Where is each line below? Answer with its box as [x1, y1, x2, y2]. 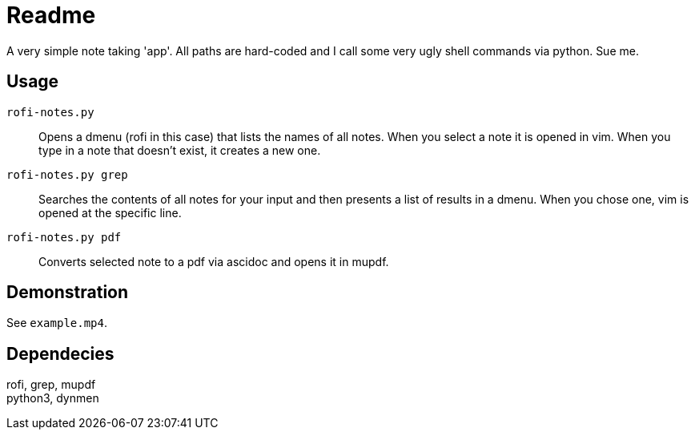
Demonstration [6, 282, 129, 303]
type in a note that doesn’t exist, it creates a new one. [38, 143, 321, 157]
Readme [6, 2, 96, 29]
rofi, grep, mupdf [6, 377, 96, 392]
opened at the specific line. [38, 205, 182, 220]
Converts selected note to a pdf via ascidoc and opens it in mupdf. [38, 254, 389, 268]
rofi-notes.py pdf [6, 230, 122, 244]
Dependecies [6, 343, 114, 364]
